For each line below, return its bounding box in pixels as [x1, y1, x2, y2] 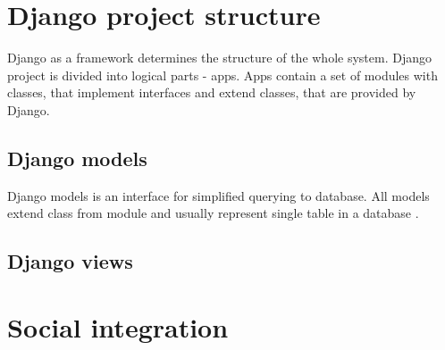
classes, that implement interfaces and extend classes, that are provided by [7, 83, 416, 102]
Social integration [7, 308, 229, 345]
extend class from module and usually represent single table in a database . [7, 204, 419, 222]
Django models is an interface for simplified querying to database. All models [7, 186, 430, 204]
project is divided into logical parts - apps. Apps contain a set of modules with [7, 65, 438, 84]
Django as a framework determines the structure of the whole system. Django [7, 48, 432, 67]
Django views [7, 247, 133, 275]
